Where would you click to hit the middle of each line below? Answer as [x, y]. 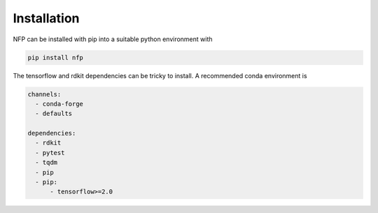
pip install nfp [56, 57]
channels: [44, 94]
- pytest [50, 153]
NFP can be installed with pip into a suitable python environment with [113, 39]
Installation [46, 18]
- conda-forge [59, 104]
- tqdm [47, 163]
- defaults [54, 114]
